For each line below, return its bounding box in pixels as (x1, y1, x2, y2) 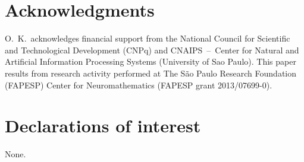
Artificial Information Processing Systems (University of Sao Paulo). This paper (5, 55, 296, 68)
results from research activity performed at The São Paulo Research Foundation (5, 66, 296, 79)
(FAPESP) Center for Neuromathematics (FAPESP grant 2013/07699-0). (5, 78, 272, 91)
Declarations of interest (5, 113, 201, 138)
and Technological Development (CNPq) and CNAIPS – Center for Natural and (5, 43, 299, 56)
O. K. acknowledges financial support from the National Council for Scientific (5, 32, 290, 45)
